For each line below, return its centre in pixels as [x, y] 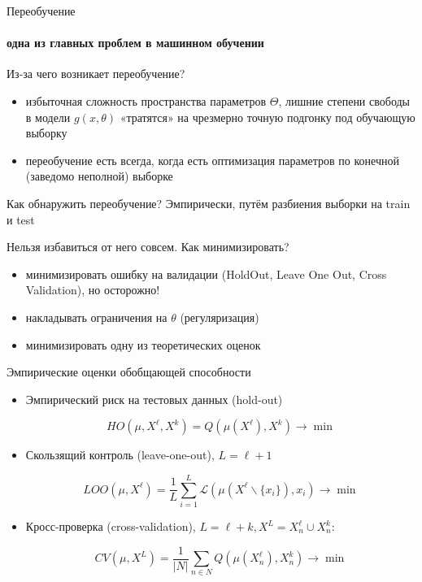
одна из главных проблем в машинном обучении [135, 43]
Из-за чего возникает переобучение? [96, 74]
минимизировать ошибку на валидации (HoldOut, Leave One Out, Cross [206, 274]
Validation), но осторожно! [93, 290]
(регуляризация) [220, 317]
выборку [46, 133]
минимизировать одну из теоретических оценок [143, 344]
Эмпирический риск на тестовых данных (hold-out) [154, 399]
